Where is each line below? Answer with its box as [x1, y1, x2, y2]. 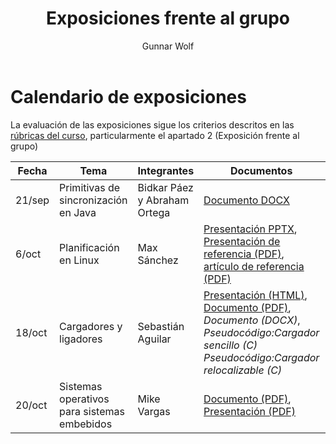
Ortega [137, 205, 171, 219]
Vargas [137, 404, 171, 418]
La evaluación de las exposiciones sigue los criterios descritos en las [10, 118, 295, 131]
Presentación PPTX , [203, 222, 298, 236]
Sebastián [137, 319, 185, 333]
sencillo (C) [203, 338, 258, 352]
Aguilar [137, 332, 172, 346]
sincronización [59, 193, 128, 207]
